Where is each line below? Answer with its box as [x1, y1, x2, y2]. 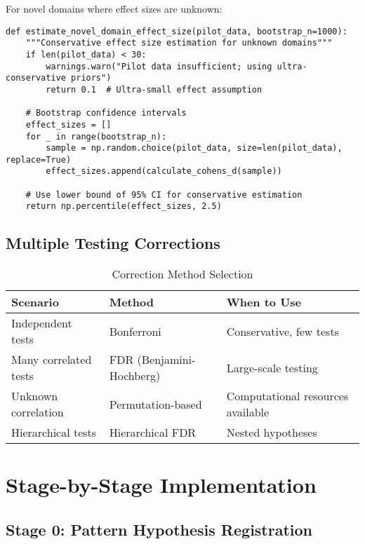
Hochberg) [109, 367, 161, 384]
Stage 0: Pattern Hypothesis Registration [6, 519, 313, 540]
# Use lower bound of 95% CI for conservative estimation [25, 189, 303, 200]
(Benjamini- [137, 351, 196, 368]
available [226, 404, 270, 421]
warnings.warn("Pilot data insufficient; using [46, 61, 272, 72]
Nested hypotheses [226, 424, 317, 441]
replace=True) [6, 154, 72, 165]
